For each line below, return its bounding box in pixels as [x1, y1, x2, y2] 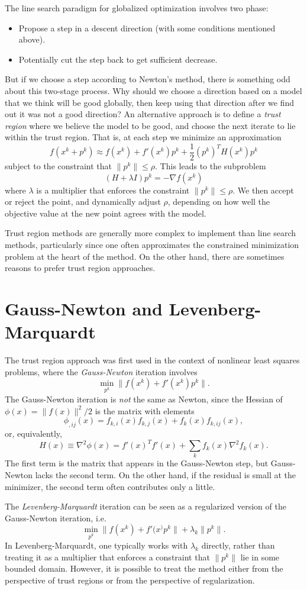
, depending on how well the [167, 195, 270, 208]
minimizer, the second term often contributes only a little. [5, 480, 215, 492]
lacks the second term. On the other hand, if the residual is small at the [35, 469, 296, 481]
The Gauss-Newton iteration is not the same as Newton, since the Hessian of [5, 393, 283, 405]
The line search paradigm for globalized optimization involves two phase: [5, 2, 269, 14]
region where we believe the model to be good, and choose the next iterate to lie [5, 119, 296, 131]
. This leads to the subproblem [155, 160, 266, 172]
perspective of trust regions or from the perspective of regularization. [5, 573, 255, 586]
